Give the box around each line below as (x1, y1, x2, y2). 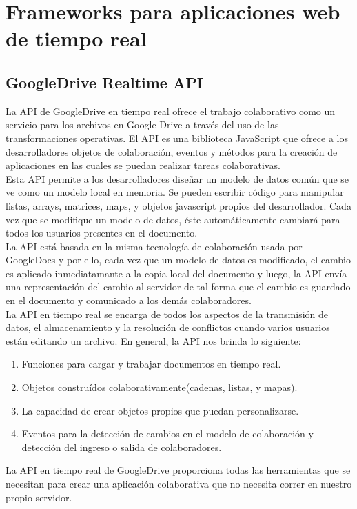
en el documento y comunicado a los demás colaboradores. (6, 293, 252, 308)
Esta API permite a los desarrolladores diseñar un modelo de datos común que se (6, 171, 349, 186)
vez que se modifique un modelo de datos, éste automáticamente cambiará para (6, 212, 340, 226)
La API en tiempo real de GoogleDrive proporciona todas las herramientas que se (6, 463, 351, 477)
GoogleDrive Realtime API (6, 71, 203, 92)
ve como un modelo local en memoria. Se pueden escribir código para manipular (6, 185, 344, 199)
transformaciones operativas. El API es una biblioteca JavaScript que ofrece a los (6, 130, 348, 145)
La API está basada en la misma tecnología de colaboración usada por (6, 239, 303, 253)
